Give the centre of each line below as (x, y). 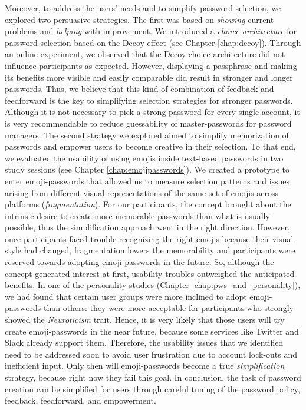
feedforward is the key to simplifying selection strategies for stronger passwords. (149, 100)
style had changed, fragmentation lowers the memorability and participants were (150, 250)
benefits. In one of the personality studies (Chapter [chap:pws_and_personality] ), (153, 285)
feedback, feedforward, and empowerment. (80, 400)
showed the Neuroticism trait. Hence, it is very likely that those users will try (145, 320)
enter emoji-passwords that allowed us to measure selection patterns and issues (147, 181)
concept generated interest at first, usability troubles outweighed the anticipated (150, 273)
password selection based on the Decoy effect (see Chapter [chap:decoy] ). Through (153, 42)
